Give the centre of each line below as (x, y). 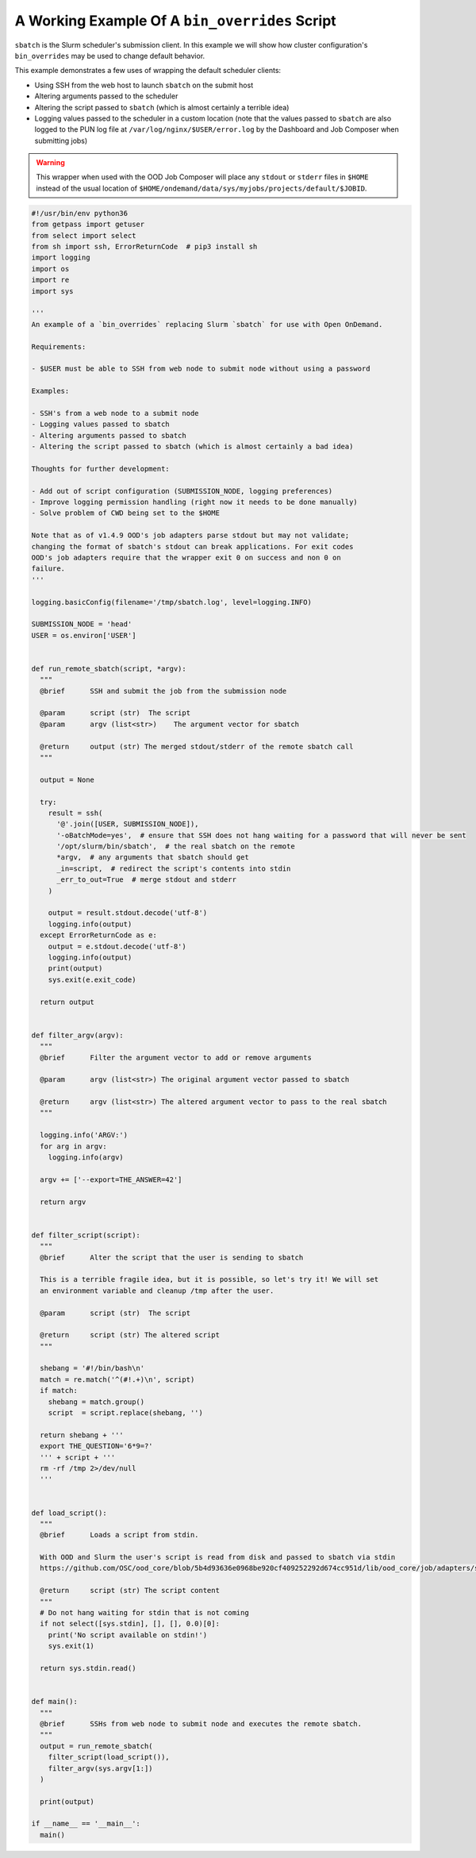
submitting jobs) (61, 140)
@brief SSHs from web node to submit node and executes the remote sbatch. (201, 1723)
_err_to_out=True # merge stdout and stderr (147, 880)
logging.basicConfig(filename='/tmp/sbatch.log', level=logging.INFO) (172, 602)
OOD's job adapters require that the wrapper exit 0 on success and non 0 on (186, 557)
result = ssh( (75, 813)
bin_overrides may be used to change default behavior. (110, 56)
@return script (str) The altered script (130, 1335)
